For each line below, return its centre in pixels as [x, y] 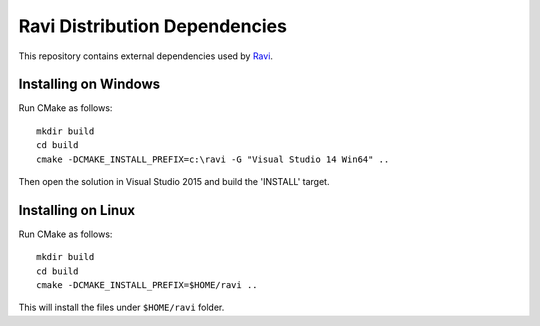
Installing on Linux [76, 210]
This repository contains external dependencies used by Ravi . [146, 56]
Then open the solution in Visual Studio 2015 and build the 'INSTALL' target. [174, 182]
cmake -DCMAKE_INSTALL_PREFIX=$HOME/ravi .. [147, 285]
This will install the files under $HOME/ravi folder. [121, 307]
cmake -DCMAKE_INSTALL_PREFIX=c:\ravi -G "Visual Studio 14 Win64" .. [213, 159]
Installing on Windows [89, 84]
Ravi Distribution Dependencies [152, 26]
